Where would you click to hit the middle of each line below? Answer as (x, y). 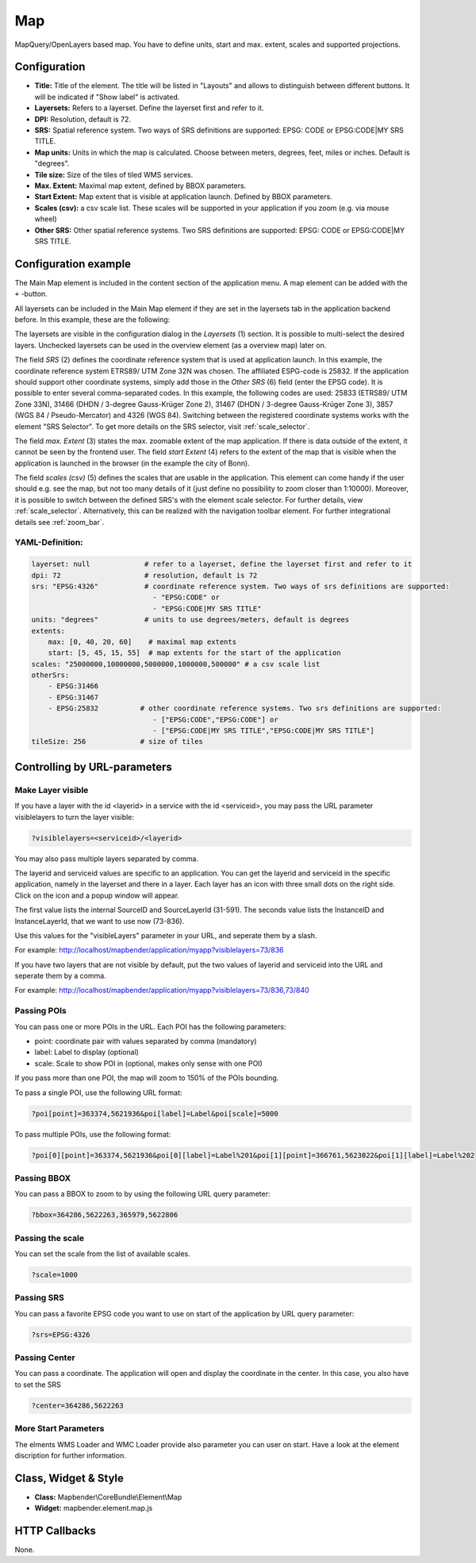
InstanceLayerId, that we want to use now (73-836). (100, 921)
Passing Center (45, 1358)
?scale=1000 (55, 1274)
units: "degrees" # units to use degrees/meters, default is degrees (190, 620)
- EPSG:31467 (73, 697)
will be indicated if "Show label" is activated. (107, 97)
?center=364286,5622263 (78, 1405)
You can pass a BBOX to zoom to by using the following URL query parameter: (142, 1194)
